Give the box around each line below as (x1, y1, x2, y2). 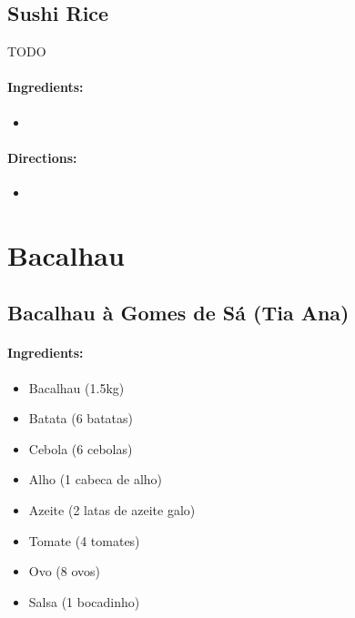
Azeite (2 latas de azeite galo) (28, 500, 196, 519)
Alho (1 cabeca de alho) (28, 470, 163, 489)
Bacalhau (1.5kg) (28, 378, 125, 397)
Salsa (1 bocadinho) (28, 592, 140, 611)
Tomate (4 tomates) (28, 531, 140, 550)
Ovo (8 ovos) (28, 562, 101, 581)
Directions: (7, 147, 77, 167)
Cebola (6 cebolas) (28, 439, 133, 458)
